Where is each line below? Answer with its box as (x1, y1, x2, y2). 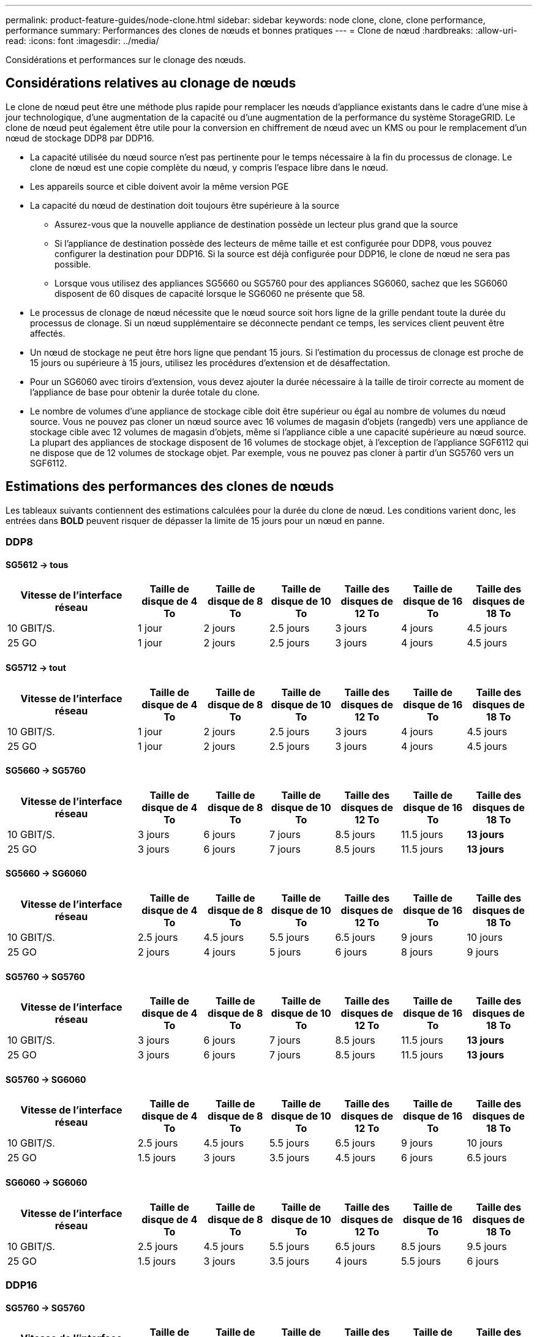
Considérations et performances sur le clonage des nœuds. (6, 54, 246, 65)
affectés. (30, 328, 66, 339)
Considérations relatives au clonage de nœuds (6, 75, 296, 91)
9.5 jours (467, 1240, 507, 1253)
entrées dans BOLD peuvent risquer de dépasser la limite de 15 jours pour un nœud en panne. (6, 515, 385, 526)
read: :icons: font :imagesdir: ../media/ (6, 36, 159, 46)
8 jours (401, 945, 433, 958)
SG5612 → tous (6, 559, 69, 570)
